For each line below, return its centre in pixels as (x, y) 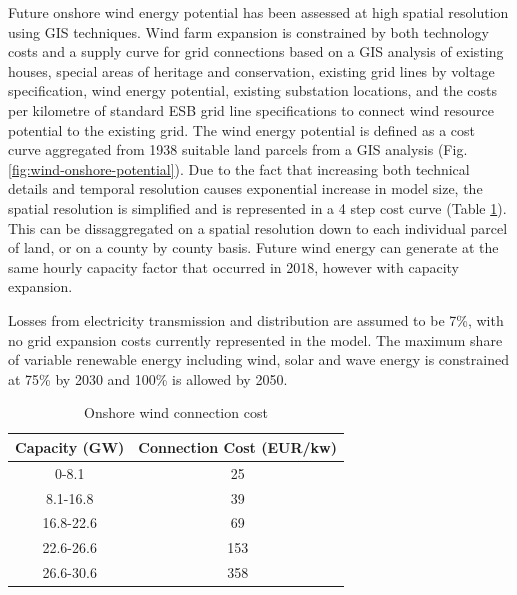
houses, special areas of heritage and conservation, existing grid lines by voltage (251, 70)
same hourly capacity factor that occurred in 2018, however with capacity (233, 266)
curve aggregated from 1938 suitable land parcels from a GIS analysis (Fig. (238, 149)
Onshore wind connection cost (176, 412)
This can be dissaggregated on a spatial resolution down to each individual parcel (258, 227)
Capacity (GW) (70, 446)
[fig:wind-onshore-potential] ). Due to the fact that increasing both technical (239, 168)
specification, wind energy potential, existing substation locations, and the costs (253, 90)
